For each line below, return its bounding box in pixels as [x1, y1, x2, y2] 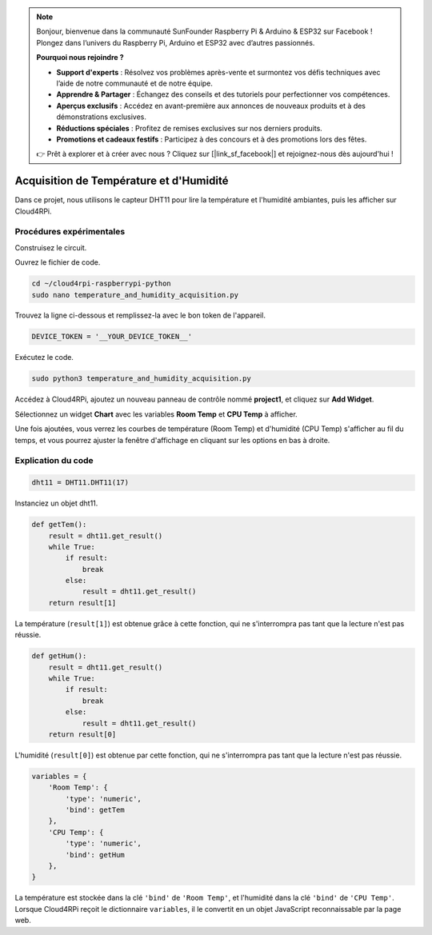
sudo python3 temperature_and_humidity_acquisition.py [31, 374, 251, 383]
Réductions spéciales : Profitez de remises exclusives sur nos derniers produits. [56, 123, 323, 133]
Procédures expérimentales [14, 226, 126, 238]
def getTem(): [31, 520, 87, 529]
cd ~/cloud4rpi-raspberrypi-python [31, 279, 171, 288]
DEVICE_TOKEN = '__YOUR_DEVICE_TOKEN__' [31, 332, 192, 342]
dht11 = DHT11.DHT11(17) [31, 478, 130, 487]
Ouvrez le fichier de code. [14, 258, 101, 267]
